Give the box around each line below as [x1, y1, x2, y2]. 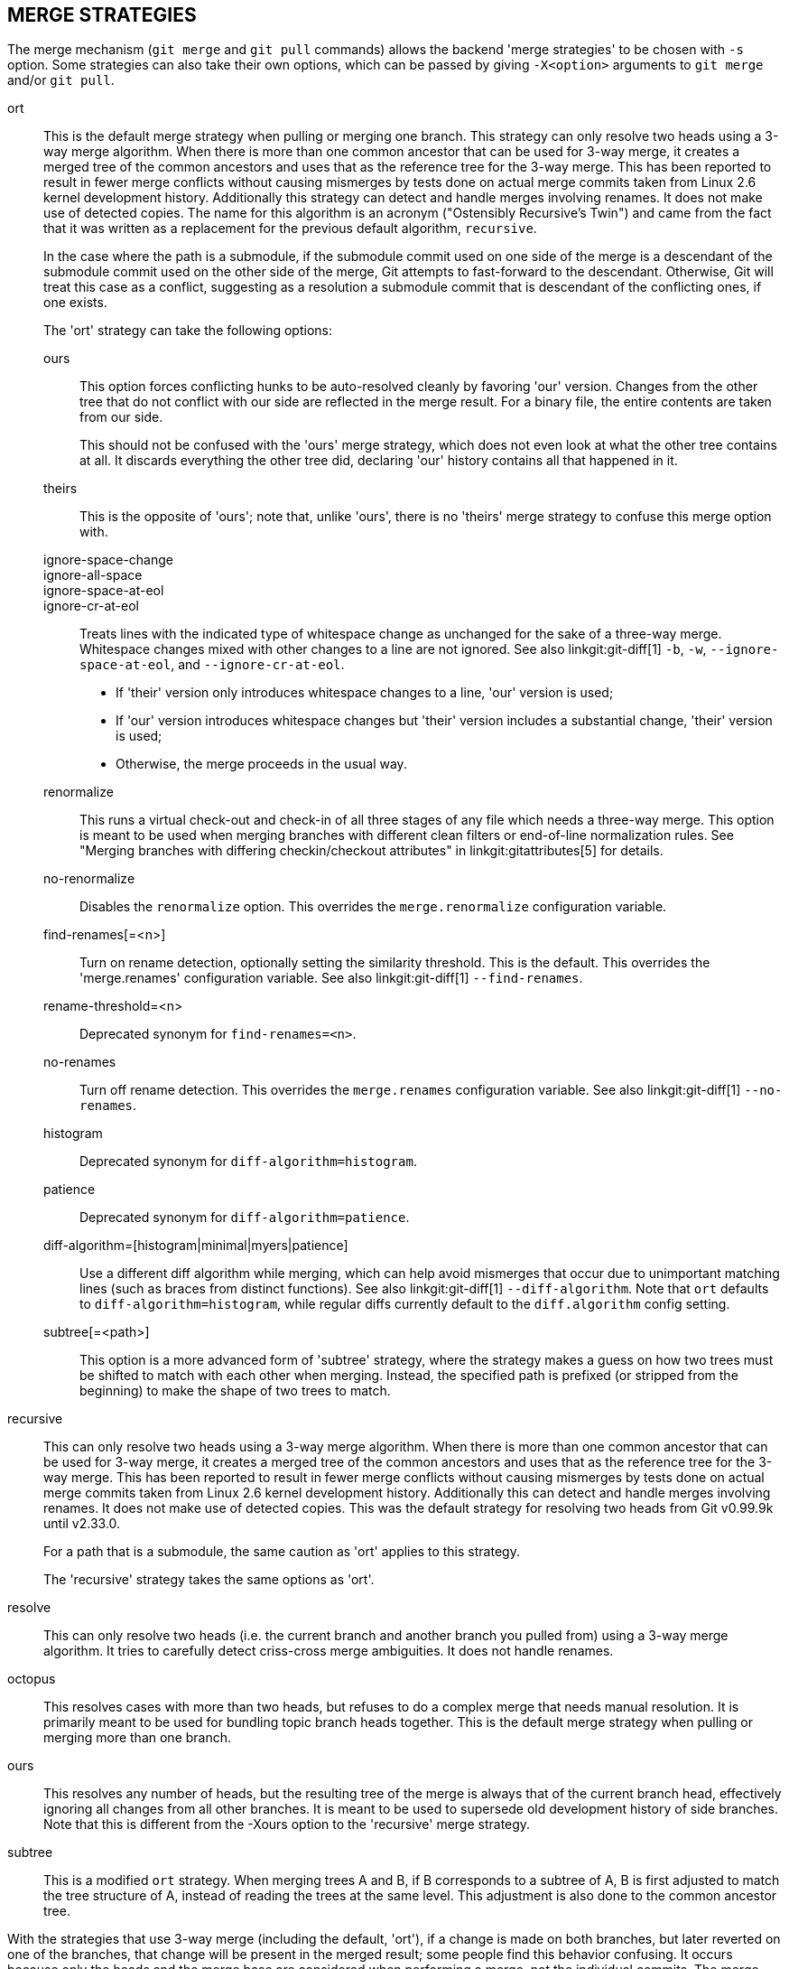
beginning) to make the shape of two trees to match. [79, 1383, 391, 1399]
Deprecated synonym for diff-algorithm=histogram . [79, 1153, 417, 1170]
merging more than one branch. [43, 1730, 232, 1746]
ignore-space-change [43, 552, 173, 568]
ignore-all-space [43, 567, 143, 583]
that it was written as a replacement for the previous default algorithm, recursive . [43, 220, 537, 237]
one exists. [43, 294, 107, 311]
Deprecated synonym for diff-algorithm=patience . [79, 1209, 410, 1226]
